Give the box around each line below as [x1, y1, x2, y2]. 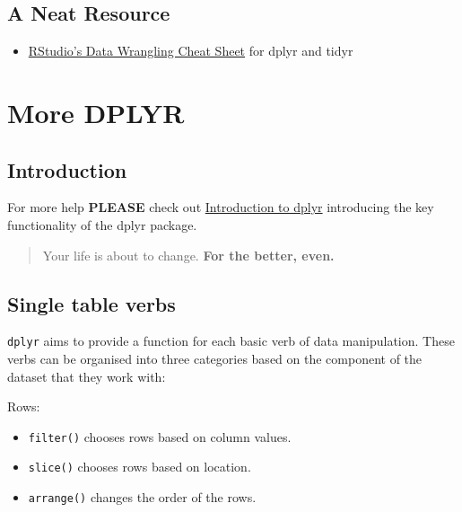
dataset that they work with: [7, 366, 166, 385]
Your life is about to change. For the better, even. [42, 245, 335, 264]
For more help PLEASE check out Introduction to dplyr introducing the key [7, 198, 434, 216]
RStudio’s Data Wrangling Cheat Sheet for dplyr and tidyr [28, 41, 353, 60]
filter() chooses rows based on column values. [28, 427, 292, 446]
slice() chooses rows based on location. [28, 457, 251, 476]
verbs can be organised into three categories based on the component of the [7, 349, 423, 368]
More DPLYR [7, 93, 185, 130]
